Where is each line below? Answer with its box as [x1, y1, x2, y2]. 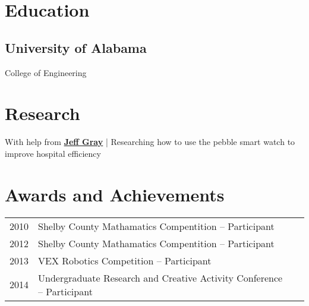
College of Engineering [5, 66, 87, 78]
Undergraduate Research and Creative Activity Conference [38, 270, 283, 285]
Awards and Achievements [5, 182, 225, 206]
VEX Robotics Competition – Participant [38, 253, 212, 267]
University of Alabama [5, 38, 147, 56]
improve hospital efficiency [5, 147, 101, 159]
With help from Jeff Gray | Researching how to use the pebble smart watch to [5, 135, 295, 148]
